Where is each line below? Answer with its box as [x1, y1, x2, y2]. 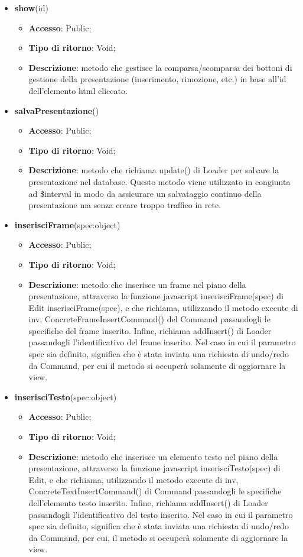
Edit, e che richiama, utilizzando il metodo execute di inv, [28, 473, 239, 485]
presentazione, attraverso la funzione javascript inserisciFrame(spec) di [28, 290, 284, 302]
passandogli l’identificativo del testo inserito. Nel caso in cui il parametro [28, 508, 293, 520]
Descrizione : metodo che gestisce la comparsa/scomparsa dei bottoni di [28, 61, 292, 73]
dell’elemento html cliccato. [28, 84, 128, 96]
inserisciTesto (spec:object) [14, 390, 117, 403]
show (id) [14, 2, 48, 14]
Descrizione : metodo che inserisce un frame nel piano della [28, 278, 246, 290]
